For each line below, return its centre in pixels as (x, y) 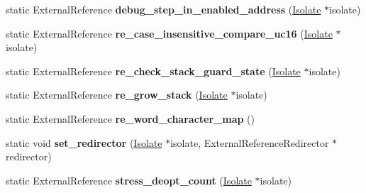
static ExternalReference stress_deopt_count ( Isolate (129, 180)
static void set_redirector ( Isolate (84, 142)
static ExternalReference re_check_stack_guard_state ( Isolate (153, 71)
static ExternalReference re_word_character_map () (130, 118)
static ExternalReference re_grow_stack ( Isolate (117, 95)
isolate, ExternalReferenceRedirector (250, 142)
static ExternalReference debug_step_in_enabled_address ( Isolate (163, 9)
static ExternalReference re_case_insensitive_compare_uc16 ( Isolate (169, 33)
